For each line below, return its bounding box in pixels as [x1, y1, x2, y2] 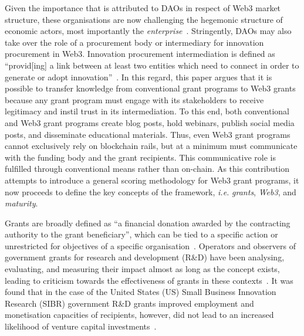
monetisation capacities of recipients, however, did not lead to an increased [5, 308, 274, 321]
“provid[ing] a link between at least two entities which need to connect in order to [5, 59, 299, 71]
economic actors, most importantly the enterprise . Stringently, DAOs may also [5, 25, 292, 37]
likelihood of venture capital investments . [5, 320, 157, 332]
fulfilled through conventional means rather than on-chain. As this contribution [5, 162, 290, 175]
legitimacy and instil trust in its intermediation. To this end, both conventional [5, 105, 289, 117]
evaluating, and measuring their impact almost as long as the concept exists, [5, 263, 280, 275]
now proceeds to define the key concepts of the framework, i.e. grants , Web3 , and [5, 185, 296, 198]
